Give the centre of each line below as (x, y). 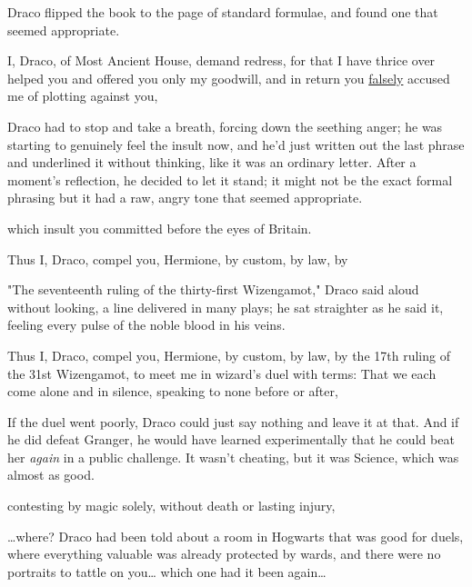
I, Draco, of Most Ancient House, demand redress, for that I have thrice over (221, 60)
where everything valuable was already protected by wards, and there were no (224, 554)
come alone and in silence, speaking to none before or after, (173, 391)
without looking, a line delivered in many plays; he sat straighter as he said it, (226, 307)
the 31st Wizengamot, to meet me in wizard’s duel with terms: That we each (222, 373)
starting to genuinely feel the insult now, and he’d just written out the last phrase (236, 144)
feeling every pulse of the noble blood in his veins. (146, 325)
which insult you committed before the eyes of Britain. (160, 228)
